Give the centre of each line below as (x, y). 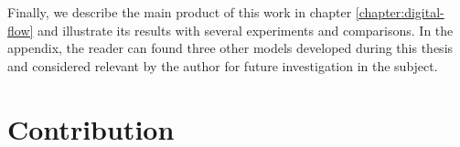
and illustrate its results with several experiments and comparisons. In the (246, 30)
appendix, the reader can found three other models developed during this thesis (230, 48)
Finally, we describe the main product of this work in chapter (180, 12)
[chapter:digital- (400, 12)
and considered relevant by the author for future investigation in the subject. (223, 65)
